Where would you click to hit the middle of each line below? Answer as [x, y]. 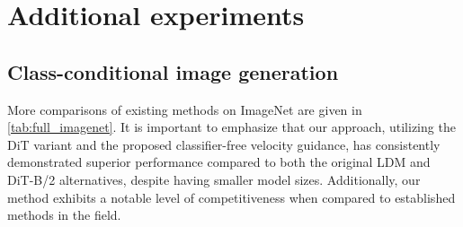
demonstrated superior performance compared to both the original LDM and [219, 162]
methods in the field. [64, 215]
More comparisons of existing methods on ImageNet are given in [185, 109]
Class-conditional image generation [173, 71]
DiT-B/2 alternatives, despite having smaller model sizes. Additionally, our [214, 179]
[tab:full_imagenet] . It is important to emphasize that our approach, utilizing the [231, 127]
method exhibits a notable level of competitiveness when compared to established [231, 197]
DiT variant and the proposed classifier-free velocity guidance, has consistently [224, 144]
